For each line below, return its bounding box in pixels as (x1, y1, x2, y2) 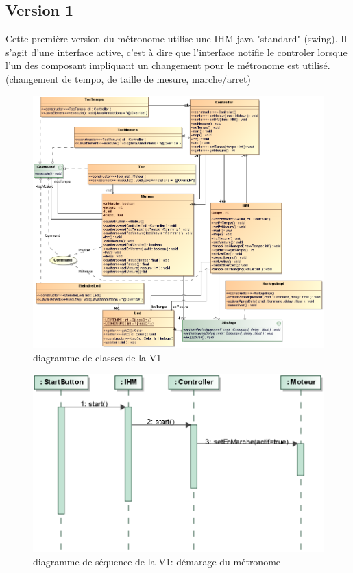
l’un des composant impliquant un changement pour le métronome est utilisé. (5, 58, 330, 73)
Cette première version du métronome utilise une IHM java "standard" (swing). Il (5, 31, 348, 46)
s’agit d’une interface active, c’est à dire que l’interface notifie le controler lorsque (5, 44, 348, 59)
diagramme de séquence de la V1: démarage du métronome (33, 555, 281, 569)
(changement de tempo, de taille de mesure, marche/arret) (5, 71, 251, 86)
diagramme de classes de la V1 (33, 350, 162, 364)
